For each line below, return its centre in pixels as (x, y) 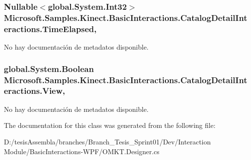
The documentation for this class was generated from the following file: (110, 125)
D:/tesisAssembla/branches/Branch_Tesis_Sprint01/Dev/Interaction (108, 141)
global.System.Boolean (49, 68)
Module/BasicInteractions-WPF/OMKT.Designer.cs (82, 151)
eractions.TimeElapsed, (50, 28)
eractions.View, (35, 91)
